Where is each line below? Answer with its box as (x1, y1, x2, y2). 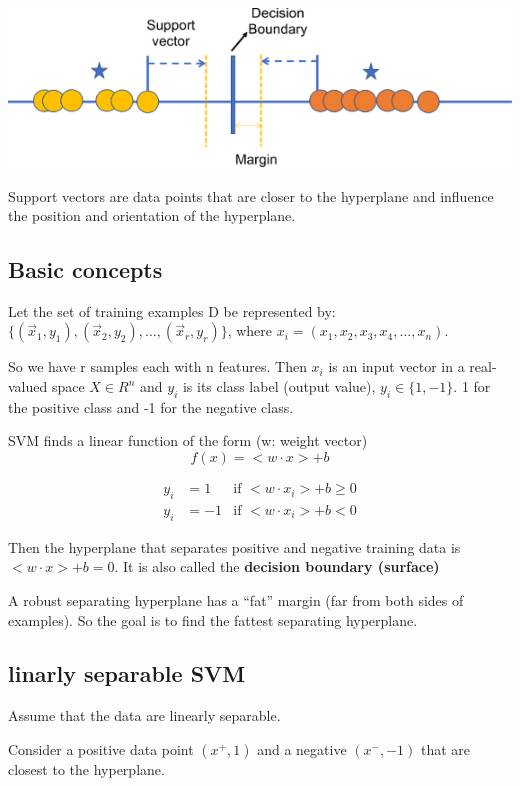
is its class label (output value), (182, 376, 376, 397)
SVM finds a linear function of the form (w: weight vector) (8, 430, 368, 451)
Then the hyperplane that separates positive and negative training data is (8, 536, 461, 557)
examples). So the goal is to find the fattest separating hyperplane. (8, 609, 418, 630)
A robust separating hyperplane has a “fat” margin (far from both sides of (8, 589, 464, 610)
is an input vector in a (328, 356, 465, 377)
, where (227, 320, 273, 341)
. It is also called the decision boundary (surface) (114, 556, 440, 577)
